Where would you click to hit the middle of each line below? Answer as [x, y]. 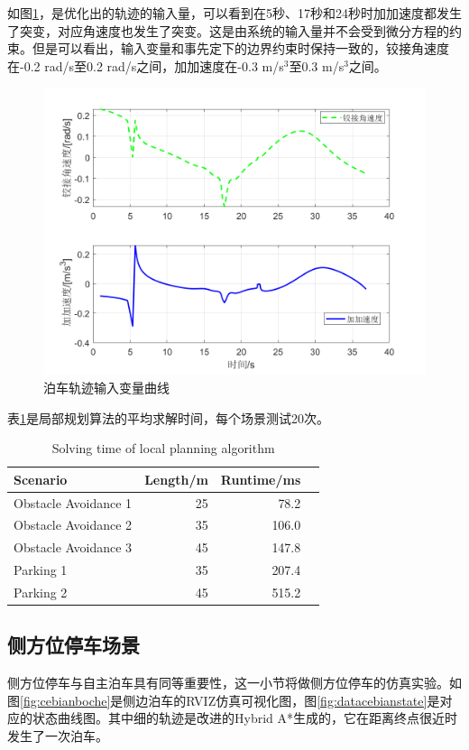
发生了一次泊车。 [58, 736]
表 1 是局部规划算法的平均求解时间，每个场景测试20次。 [168, 417]
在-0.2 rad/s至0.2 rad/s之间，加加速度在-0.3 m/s [146, 65]
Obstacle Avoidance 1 [73, 502]
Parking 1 [41, 570]
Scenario [41, 479]
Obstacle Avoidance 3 [73, 547]
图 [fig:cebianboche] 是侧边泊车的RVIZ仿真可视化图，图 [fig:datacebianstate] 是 [224, 700]
